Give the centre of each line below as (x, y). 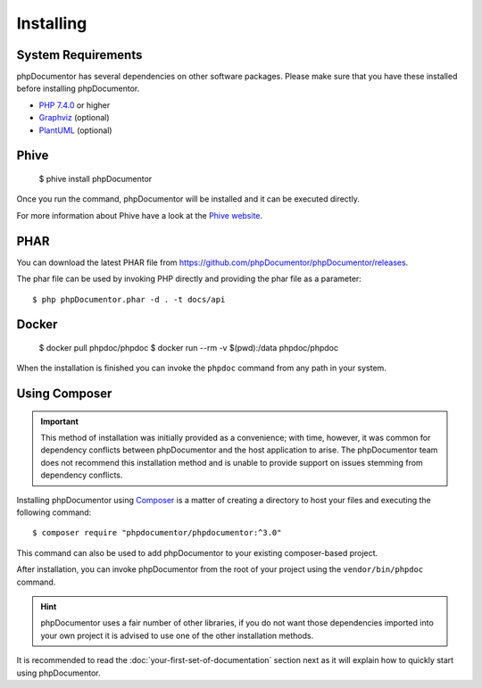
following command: (54, 512)
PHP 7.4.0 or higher (75, 105)
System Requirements (79, 55)
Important (60, 421)
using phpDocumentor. (59, 673)
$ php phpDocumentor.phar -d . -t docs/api (129, 299)
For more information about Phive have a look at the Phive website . (140, 215)
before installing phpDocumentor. (78, 88)
